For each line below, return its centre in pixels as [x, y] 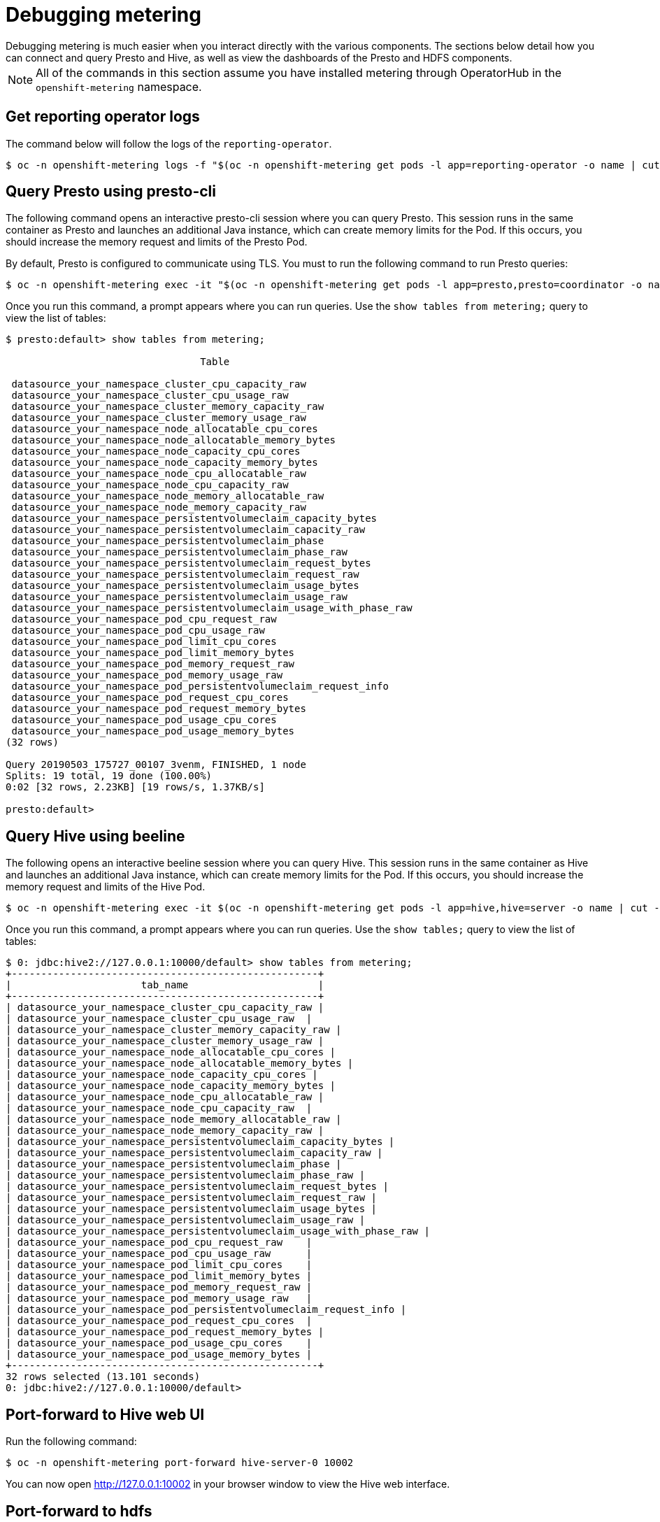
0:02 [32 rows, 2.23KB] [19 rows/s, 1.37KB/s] [135, 787]
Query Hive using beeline [95, 836]
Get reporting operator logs [103, 117]
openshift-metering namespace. [119, 86]
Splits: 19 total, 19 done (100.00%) [109, 776]
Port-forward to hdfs [79, 1511]
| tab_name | [165, 985]
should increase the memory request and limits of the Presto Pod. [157, 242]
